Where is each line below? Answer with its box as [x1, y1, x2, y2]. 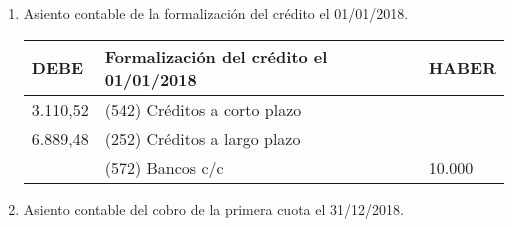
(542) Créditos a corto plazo [104, 97, 302, 121]
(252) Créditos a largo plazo [104, 126, 301, 150]
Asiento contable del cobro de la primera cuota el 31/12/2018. [23, 198, 404, 219]
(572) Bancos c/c [104, 155, 224, 179]
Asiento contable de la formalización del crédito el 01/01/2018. [23, 3, 409, 23]
